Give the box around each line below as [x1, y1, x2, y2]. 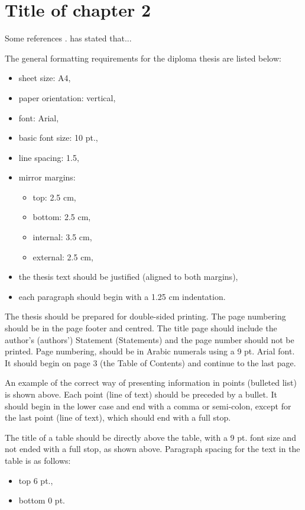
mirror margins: [18, 171, 76, 183]
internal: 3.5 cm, [33, 231, 92, 243]
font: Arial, [18, 111, 59, 124]
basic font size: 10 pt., [18, 131, 98, 144]
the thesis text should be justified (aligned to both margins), [18, 270, 238, 283]
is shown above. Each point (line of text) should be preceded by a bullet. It [5, 388, 277, 400]
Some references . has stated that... [5, 32, 132, 44]
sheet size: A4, [18, 72, 71, 84]
